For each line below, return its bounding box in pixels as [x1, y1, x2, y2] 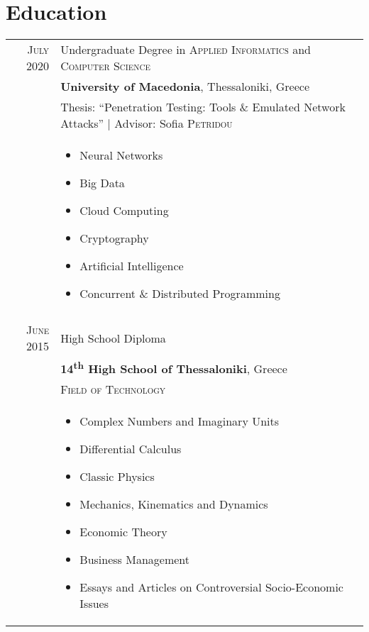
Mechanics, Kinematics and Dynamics [79, 496, 268, 513]
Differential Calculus [79, 440, 182, 458]
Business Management [79, 551, 190, 568]
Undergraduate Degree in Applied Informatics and [60, 41, 311, 58]
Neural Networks [79, 147, 163, 164]
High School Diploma [60, 329, 166, 346]
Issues [79, 595, 109, 612]
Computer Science [60, 57, 150, 74]
